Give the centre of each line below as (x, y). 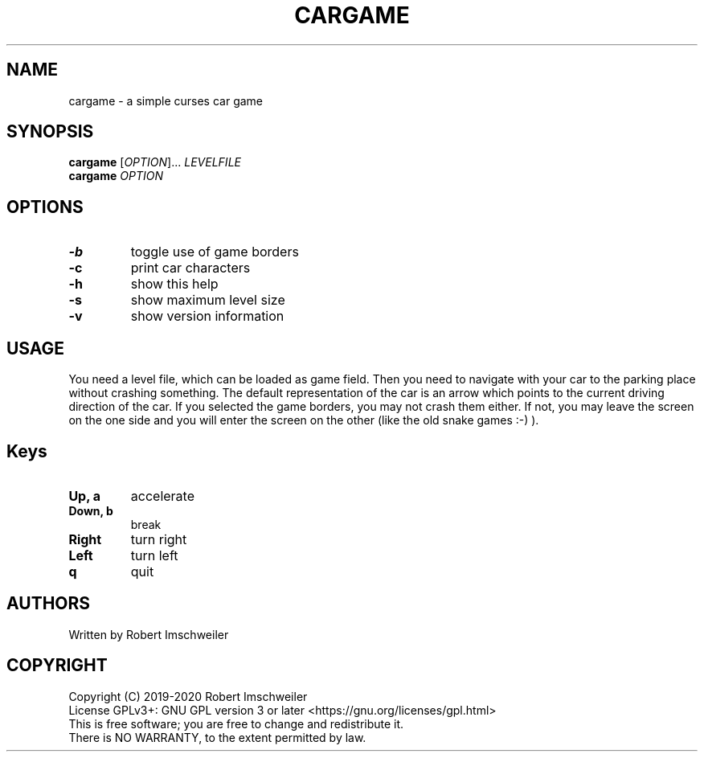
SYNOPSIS (50, 132)
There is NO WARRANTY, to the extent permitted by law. (217, 737)
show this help (174, 284)
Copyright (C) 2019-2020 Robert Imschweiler (188, 696)
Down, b (91, 510)
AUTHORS (49, 604)
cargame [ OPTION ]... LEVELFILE (155, 162)
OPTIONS (45, 207)
